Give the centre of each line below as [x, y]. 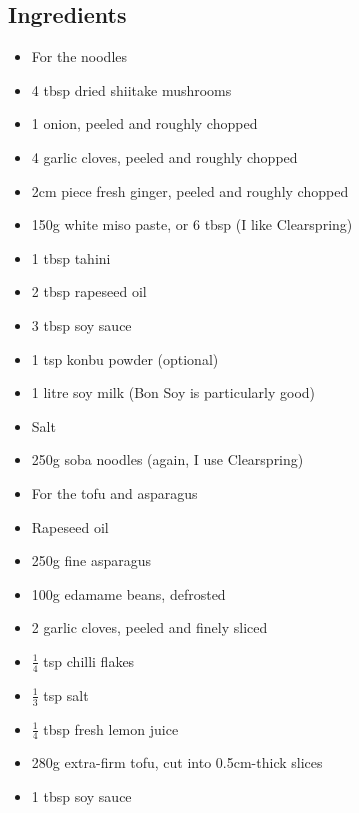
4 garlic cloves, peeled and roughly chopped [164, 156]
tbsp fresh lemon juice [111, 728]
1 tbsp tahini [71, 257]
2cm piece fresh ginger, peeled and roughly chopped [190, 190]
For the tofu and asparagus [114, 492]
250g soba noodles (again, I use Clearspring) [167, 459]
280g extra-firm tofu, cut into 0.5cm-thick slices [177, 762]
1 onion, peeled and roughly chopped [144, 123]
